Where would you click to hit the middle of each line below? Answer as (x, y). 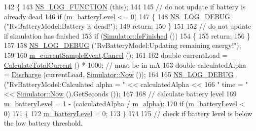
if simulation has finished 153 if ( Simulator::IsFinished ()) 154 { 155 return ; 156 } (127, 35)
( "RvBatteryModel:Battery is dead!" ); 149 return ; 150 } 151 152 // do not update (128, 26)
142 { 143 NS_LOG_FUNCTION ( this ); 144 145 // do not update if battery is (125, 6)
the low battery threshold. (43, 123)
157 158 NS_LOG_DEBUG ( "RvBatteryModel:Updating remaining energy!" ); (123, 45)
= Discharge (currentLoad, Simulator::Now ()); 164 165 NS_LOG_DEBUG (119, 74)
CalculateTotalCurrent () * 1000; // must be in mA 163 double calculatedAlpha (125, 65)
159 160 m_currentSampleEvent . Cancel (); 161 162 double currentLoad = (116, 55)
